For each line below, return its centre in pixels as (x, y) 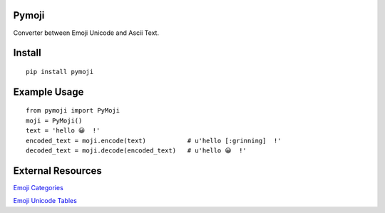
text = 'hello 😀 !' (63, 131)
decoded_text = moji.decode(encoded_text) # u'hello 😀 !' (137, 150)
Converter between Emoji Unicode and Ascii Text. (86, 33)
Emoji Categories (38, 187)
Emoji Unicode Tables (45, 201)
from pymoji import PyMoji (73, 111)
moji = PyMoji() (54, 120)
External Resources (58, 171)
